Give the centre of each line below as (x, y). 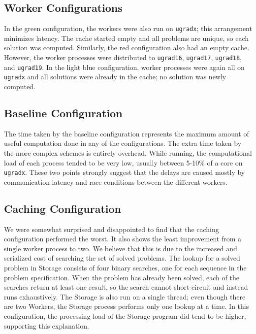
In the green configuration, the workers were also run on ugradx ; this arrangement (128, 28)
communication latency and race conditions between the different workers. (116, 182)
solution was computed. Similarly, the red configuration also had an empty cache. (127, 48)
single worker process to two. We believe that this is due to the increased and (121, 248)
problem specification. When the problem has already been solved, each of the (122, 277)
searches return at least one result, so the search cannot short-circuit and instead (126, 287)
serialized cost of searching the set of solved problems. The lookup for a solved (122, 258)
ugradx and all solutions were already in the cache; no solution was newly (115, 77)
